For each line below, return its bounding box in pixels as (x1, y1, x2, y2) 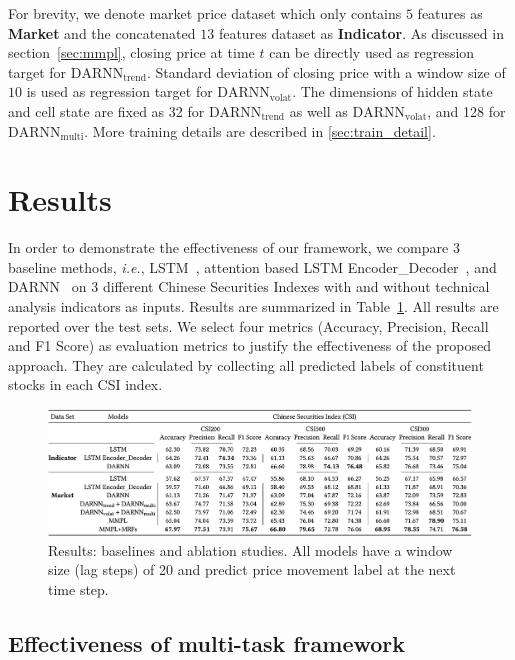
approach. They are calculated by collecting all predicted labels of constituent (8, 354, 484, 375)
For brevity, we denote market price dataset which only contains (8, 3, 402, 23)
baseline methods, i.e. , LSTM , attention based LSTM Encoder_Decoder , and (8, 256, 497, 277)
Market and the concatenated (8, 22, 196, 43)
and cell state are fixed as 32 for (8, 100, 205, 121)
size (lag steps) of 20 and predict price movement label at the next (48, 559, 456, 580)
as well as (289, 100, 348, 121)
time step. (48, 579, 109, 600)
